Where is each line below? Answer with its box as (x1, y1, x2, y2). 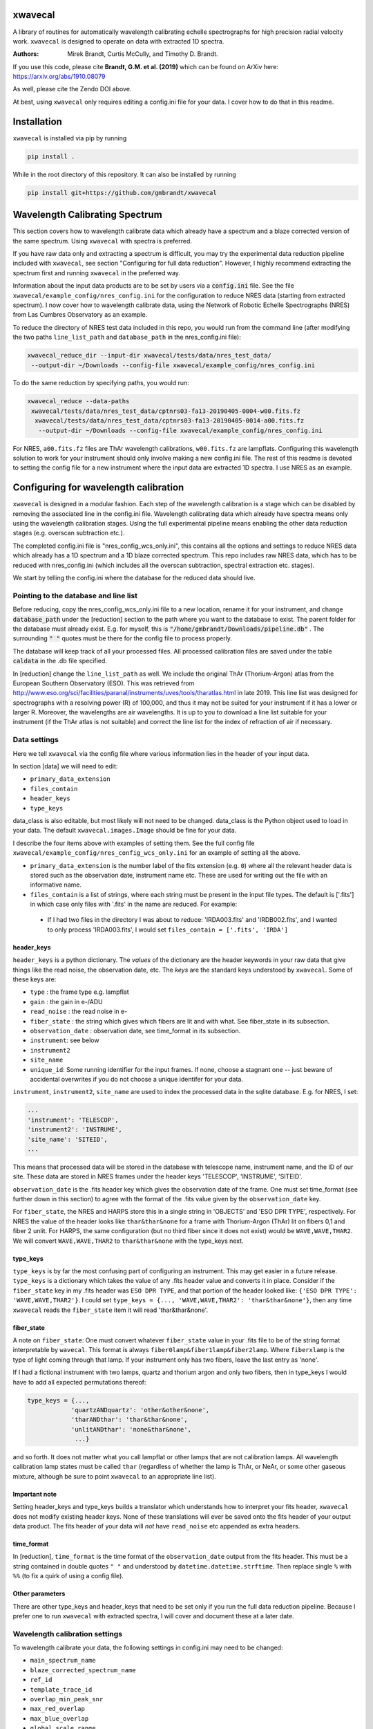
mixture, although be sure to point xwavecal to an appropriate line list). (12, 1472, 217, 1480)
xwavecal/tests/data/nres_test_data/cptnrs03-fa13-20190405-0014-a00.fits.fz (35, 417, 305, 425)
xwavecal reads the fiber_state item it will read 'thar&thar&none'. (12, 1306, 209, 1314)
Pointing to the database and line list (12, 591, 138, 600)
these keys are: (12, 975, 57, 983)
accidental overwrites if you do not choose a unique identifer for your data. (30, 1075, 243, 1083)
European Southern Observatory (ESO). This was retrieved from (12, 678, 195, 687)
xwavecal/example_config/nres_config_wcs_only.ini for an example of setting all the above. (12, 849, 300, 857)
